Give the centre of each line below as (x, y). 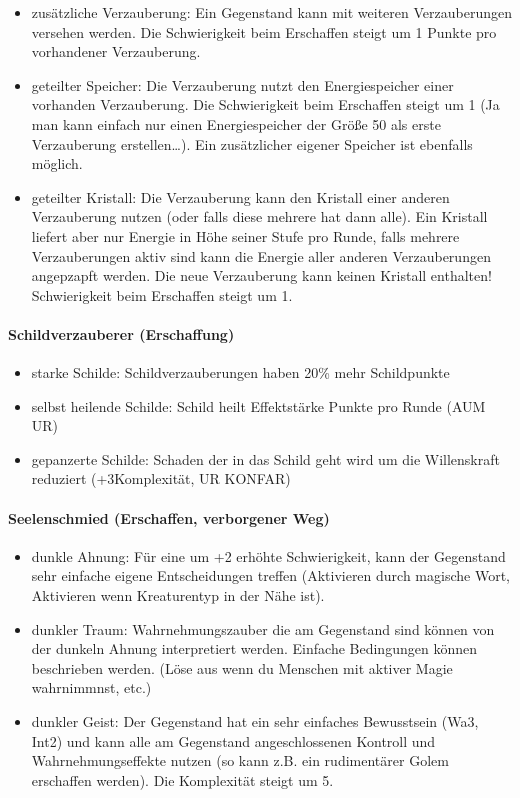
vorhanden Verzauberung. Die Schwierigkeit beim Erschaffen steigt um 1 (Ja (265, 104)
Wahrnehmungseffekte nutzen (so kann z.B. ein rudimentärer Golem (240, 760)
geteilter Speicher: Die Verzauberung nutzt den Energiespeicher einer (242, 84)
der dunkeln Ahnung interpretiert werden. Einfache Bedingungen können (254, 648)
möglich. (57, 163)
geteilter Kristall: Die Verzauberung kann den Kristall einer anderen (240, 196)
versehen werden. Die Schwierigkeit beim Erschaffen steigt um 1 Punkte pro (264, 31)
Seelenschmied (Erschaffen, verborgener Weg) (169, 517)
